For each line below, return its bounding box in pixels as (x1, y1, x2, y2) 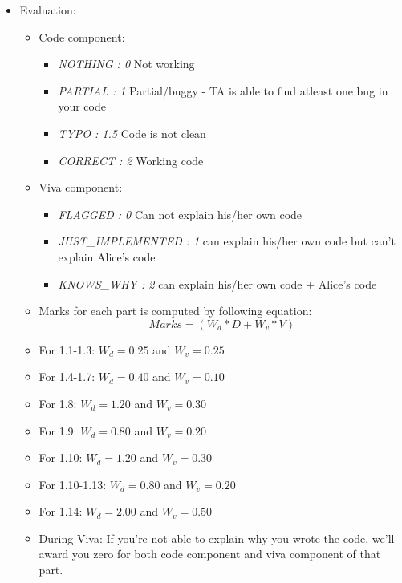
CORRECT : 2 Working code (58, 152, 204, 168)
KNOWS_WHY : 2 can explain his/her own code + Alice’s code (58, 275, 377, 292)
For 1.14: (39, 503, 83, 520)
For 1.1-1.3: (39, 341, 95, 358)
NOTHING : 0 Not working (58, 55, 195, 72)
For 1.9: (39, 422, 77, 439)
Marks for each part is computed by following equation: (39, 302, 312, 319)
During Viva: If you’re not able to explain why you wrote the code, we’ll (39, 529, 395, 546)
